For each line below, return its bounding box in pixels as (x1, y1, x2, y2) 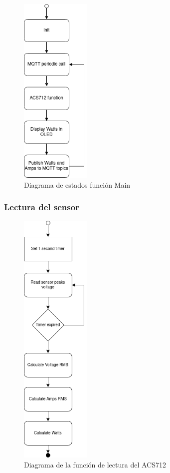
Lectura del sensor (4, 201, 79, 213)
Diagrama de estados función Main (24, 179, 131, 190)
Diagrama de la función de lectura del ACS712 (24, 459, 166, 469)
